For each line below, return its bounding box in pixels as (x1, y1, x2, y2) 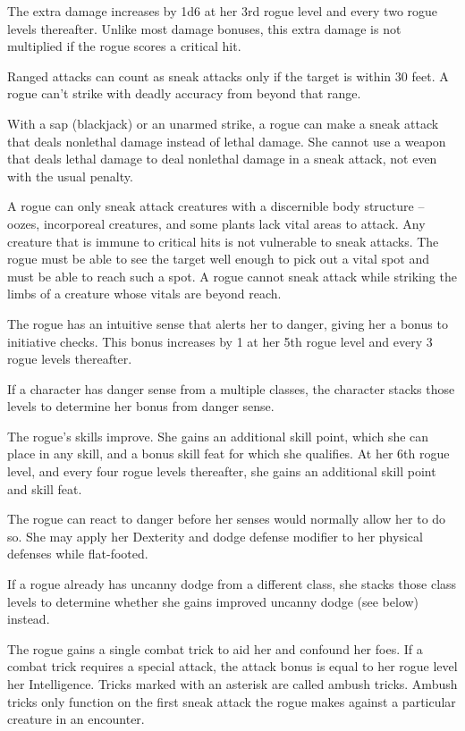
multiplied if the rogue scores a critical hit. (7, 37, 241, 55)
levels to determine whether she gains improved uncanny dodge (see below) (7, 592, 419, 610)
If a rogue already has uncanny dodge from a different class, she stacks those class (7, 575, 457, 593)
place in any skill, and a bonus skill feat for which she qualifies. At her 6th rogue (7, 444, 450, 463)
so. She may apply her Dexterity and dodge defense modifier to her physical (7, 526, 423, 545)
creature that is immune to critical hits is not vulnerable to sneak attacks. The (7, 231, 439, 250)
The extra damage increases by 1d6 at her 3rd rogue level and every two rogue (7, 2, 438, 20)
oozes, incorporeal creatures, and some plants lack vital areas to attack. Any (7, 214, 426, 232)
